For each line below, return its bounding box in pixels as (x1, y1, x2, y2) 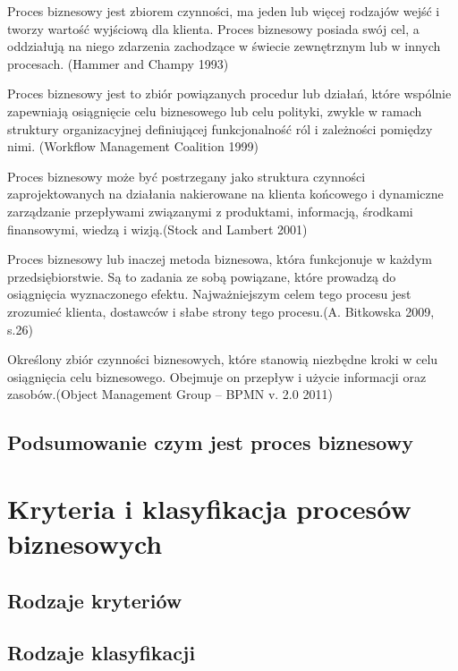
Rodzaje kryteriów (7, 586, 182, 614)
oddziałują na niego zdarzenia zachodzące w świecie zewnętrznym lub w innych (7, 37, 441, 55)
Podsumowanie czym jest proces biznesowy (7, 429, 413, 456)
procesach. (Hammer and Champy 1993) (7, 54, 229, 72)
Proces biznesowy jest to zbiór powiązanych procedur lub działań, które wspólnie (7, 84, 452, 103)
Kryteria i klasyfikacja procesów (7, 489, 411, 526)
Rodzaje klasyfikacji (7, 639, 196, 667)
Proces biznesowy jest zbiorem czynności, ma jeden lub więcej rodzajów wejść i (7, 2, 440, 20)
